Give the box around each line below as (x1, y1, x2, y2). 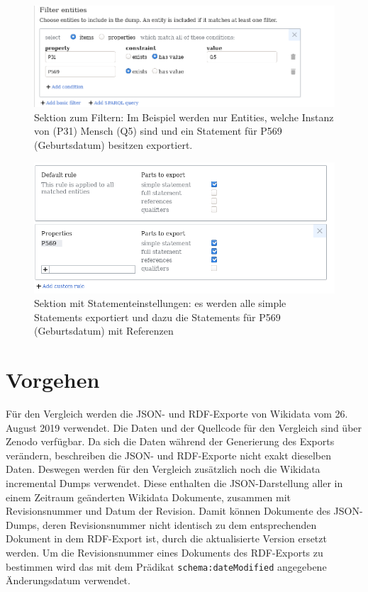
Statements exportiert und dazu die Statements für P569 (34, 309, 281, 324)
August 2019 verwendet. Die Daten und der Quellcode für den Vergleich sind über (6, 420, 362, 435)
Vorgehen (6, 365, 100, 394)
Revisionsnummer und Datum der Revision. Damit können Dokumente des (6, 503, 330, 518)
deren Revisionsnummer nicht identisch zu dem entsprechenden (42, 517, 317, 532)
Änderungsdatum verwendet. (6, 573, 130, 588)
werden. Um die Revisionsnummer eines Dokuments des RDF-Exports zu (6, 545, 323, 559)
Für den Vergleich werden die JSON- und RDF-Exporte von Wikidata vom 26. (6, 406, 348, 421)
